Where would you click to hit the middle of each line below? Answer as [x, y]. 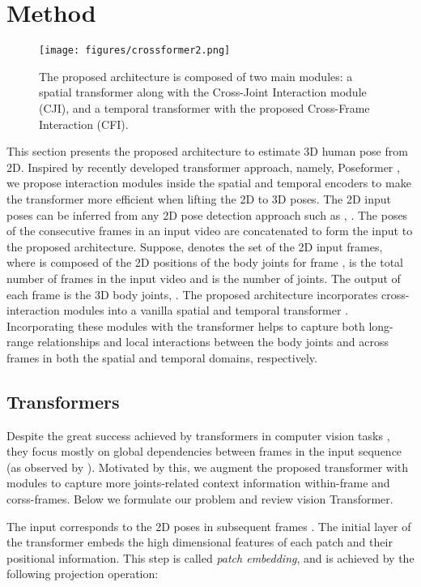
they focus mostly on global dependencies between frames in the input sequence [204, 451]
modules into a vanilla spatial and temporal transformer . [206, 310]
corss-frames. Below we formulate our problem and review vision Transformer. [200, 499]
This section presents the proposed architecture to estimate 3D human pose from [207, 151]
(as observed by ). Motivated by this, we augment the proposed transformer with [208, 467]
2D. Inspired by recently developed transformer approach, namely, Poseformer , [203, 167]
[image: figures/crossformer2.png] [135, 51]
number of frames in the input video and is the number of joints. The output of [204, 278]
